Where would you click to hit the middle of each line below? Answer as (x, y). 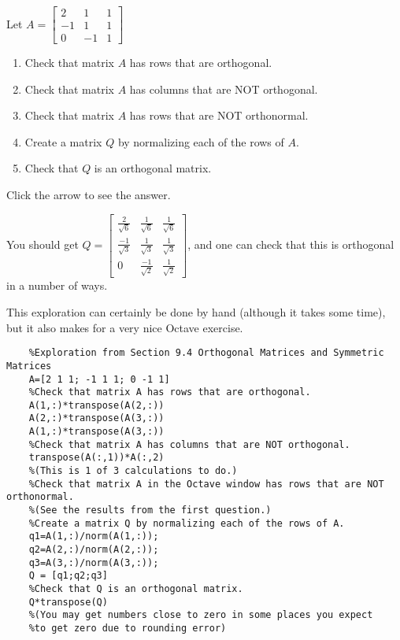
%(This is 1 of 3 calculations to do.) (133, 471)
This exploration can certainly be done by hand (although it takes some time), (196, 312)
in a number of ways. (57, 285)
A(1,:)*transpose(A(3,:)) (96, 432)
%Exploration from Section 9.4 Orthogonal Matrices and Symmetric (206, 353)
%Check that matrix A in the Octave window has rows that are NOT (206, 484)
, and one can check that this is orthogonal (291, 244)
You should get (43, 244)
